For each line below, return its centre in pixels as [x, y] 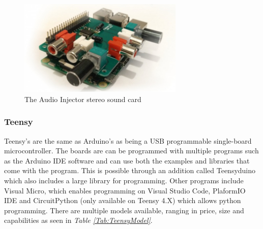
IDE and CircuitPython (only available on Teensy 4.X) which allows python [123, 200]
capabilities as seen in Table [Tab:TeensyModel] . [78, 220]
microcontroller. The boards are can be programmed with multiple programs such [131, 151]
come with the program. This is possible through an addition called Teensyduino [130, 170]
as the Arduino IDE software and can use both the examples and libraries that [127, 160]
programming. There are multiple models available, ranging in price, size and [124, 210]
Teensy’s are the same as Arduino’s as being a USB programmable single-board [128, 140]
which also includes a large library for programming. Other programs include [124, 180]
